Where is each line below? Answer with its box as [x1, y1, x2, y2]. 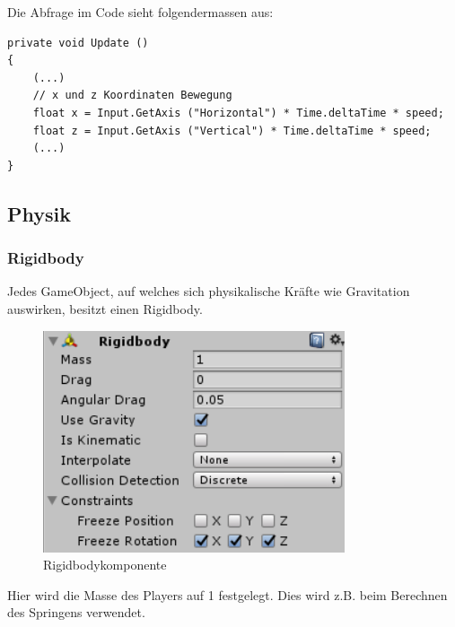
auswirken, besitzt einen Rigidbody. [7, 299, 203, 318]
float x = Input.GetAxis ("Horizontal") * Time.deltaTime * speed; [32, 106, 444, 119]
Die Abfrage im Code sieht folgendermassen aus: [7, 3, 274, 21]
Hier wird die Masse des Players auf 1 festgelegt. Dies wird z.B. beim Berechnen [7, 585, 448, 604]
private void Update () [7, 36, 149, 49]
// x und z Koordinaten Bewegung [32, 89, 232, 102]
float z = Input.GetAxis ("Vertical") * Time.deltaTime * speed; [32, 124, 432, 137]
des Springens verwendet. [7, 603, 145, 622]
